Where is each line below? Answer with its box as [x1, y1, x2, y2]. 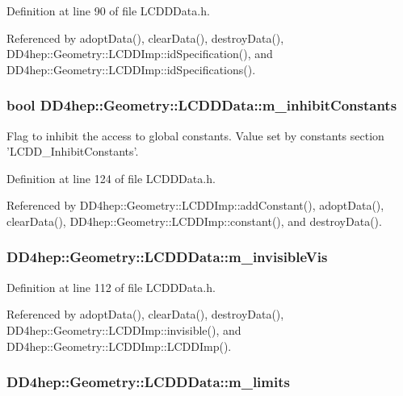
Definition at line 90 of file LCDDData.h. [6, 2, 210, 19]
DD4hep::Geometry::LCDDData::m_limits [6, 372, 290, 392]
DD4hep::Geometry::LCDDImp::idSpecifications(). [6, 60, 256, 77]
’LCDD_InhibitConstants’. [6, 143, 139, 160]
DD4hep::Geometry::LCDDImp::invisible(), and [6, 321, 241, 338]
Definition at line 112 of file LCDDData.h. [6, 278, 216, 295]
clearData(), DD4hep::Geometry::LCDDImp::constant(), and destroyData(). [6, 212, 382, 229]
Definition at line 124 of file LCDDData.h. [6, 169, 216, 186]
